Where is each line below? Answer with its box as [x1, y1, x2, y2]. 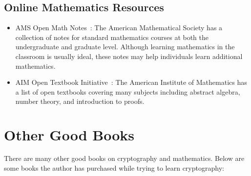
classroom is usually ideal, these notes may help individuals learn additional [15, 51, 243, 61]
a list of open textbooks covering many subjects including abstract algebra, [15, 86, 240, 97]
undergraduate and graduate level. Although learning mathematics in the [15, 41, 235, 52]
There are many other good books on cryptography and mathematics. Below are [4, 153, 245, 163]
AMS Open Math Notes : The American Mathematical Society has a [15, 22, 223, 33]
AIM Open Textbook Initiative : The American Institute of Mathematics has [15, 77, 247, 87]
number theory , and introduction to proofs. [15, 96, 145, 106]
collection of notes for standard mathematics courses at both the [15, 32, 209, 42]
